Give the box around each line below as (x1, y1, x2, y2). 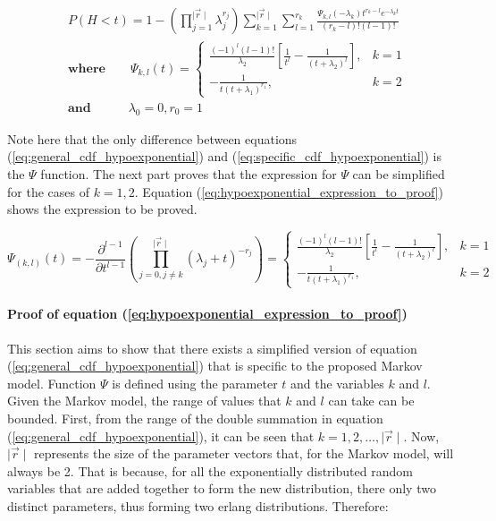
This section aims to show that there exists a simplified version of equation (7, 338, 417, 357)
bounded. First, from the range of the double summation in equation (7, 408, 383, 427)
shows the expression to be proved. (7, 200, 198, 218)
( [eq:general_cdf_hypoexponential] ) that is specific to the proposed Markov (7, 356, 423, 375)
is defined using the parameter (112, 373, 278, 392)
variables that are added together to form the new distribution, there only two (7, 479, 436, 498)
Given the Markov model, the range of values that (7, 391, 282, 410)
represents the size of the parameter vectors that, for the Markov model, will (34, 444, 454, 463)
